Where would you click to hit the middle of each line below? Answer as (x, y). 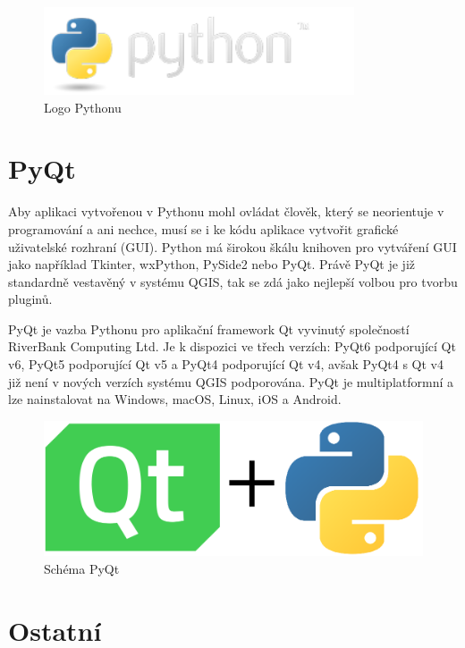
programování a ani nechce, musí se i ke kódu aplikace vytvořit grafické (203, 228)
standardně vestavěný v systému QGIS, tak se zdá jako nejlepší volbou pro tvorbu (233, 281)
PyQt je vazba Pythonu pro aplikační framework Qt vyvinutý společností (209, 328)
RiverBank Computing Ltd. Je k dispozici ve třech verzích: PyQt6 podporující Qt (232, 346)
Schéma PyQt (82, 569)
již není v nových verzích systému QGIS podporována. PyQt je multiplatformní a (231, 381)
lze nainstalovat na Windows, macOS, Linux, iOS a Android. (175, 399)
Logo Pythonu (83, 107)
